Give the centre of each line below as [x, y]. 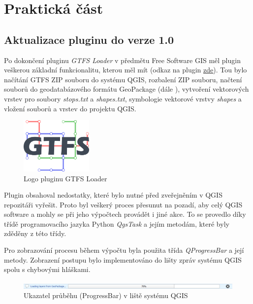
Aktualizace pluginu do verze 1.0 [89, 39]
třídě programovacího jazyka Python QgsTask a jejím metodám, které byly [117, 223]
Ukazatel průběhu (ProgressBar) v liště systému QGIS [106, 295]
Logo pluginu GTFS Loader [65, 178]
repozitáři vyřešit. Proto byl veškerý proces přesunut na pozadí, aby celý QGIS [123, 204]
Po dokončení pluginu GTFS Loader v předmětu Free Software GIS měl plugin [122, 60]
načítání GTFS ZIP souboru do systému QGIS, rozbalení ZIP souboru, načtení [123, 79]
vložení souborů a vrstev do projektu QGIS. [70, 108]
